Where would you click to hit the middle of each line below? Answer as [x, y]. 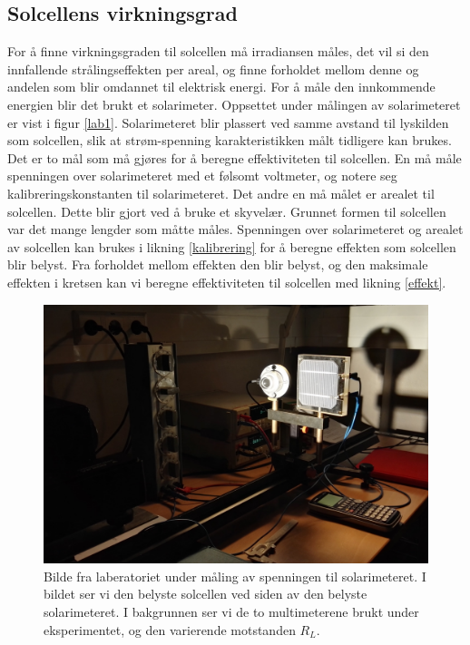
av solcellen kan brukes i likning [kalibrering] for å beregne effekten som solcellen [232, 246]
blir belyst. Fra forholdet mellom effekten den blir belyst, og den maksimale [218, 264]
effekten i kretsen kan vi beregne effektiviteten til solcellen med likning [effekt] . [227, 282]
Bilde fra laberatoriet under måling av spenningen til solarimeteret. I [235, 576]
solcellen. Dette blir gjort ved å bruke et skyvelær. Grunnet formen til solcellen [227, 211]
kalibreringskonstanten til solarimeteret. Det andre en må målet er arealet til [221, 193]
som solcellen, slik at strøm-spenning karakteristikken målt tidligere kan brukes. [230, 140]
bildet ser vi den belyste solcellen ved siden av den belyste [206, 594]
